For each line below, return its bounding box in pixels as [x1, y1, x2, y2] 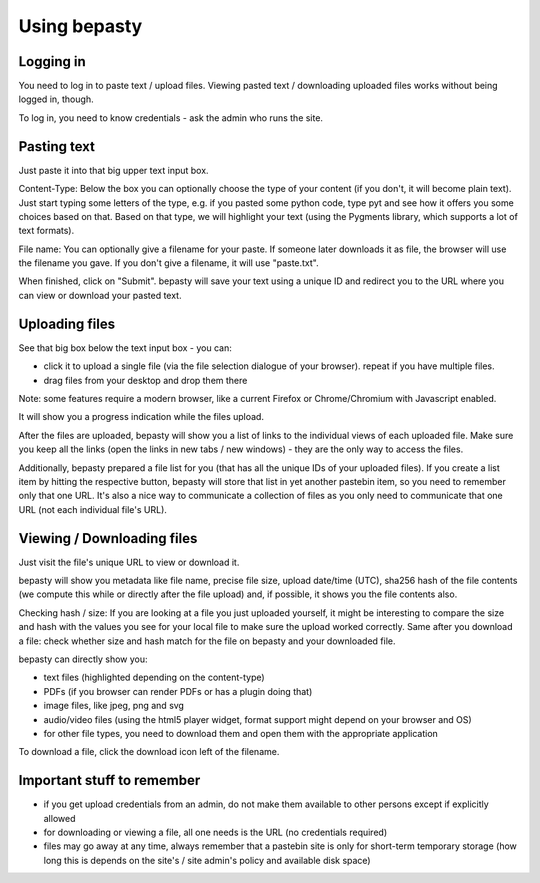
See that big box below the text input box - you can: [18, 341, 232, 354]
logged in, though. [18, 93, 94, 105]
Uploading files [18, 315, 116, 332]
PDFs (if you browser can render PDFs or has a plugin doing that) [43, 685, 313, 697]
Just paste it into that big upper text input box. [18, 164, 209, 176]
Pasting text [18, 138, 95, 155]
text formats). [18, 225, 75, 237]
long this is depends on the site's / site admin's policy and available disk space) [43, 854, 371, 866]
